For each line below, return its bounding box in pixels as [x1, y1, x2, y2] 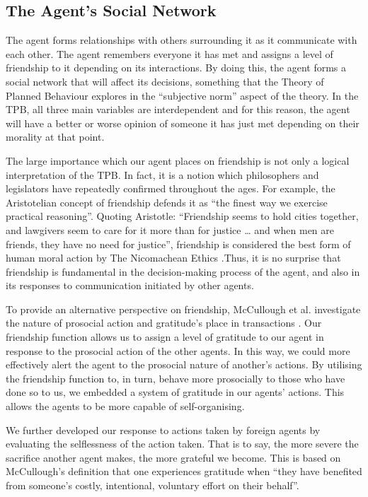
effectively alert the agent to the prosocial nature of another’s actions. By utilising [6, 357, 362, 372]
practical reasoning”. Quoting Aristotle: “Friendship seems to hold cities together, [6, 209, 359, 223]
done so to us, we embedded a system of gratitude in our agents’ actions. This [6, 385, 345, 399]
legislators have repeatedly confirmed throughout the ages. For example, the [6, 181, 335, 196]
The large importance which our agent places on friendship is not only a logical [6, 153, 350, 168]
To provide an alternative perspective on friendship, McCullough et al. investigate [6, 301, 361, 316]
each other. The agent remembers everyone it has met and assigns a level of [6, 46, 333, 61]
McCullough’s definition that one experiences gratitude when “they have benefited [6, 464, 362, 479]
